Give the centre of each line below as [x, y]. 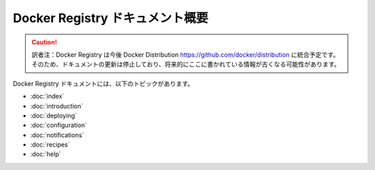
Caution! [44, 42]
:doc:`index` [47, 96]
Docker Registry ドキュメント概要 [110, 18]
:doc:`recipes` [50, 144]
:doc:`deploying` [54, 115]
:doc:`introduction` [57, 106]
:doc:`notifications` [57, 135]
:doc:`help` [46, 154]
